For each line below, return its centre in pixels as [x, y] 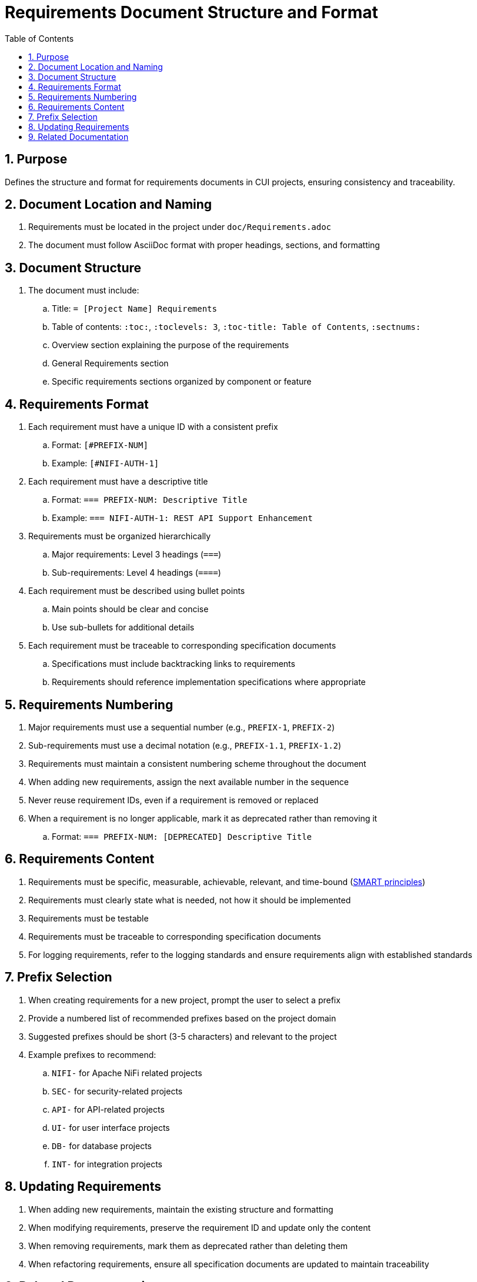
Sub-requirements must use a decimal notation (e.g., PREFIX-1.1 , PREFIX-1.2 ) [185, 745]
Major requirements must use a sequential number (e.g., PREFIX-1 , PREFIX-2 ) [182, 727]
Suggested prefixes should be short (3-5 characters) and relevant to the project [183, 1036]
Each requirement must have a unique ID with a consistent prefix [153, 427]
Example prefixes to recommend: [92, 1054]
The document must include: [84, 291]
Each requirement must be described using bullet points [137, 591]
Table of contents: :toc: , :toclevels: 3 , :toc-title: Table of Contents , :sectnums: [236, 327]
